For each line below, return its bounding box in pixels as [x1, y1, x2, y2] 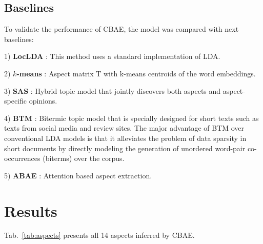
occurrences [4, 153, 41, 164]
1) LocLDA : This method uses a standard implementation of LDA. [4, 51, 220, 62]
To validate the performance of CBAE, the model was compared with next [4, 24, 239, 34]
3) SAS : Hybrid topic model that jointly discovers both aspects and [4, 85, 221, 96]
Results [4, 200, 57, 221]
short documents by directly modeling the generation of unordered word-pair [4, 143, 246, 153]
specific [4, 95, 27, 106]
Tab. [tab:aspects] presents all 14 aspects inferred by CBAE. [4, 230, 195, 240]
